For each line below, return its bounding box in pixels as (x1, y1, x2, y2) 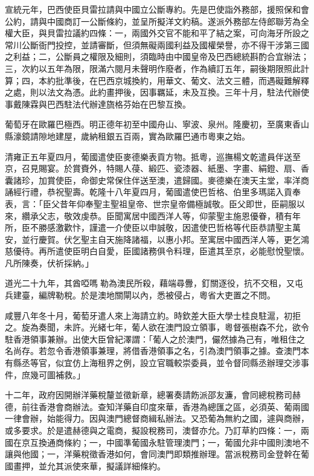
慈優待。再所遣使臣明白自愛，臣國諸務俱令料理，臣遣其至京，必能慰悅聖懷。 (5, 245, 309, 257)
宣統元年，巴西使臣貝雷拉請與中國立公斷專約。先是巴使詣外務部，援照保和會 (5, 3, 309, 15)
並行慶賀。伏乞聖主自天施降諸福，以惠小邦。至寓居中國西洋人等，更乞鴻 (21, 233, 309, 245)
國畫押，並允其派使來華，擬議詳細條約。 (5, 459, 165, 472)
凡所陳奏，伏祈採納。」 (5, 256, 94, 269)
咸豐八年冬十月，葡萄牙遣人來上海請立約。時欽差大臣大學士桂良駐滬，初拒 (5, 309, 301, 321)
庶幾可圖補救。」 (21, 368, 85, 381)
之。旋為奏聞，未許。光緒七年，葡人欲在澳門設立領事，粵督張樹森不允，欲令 (5, 321, 309, 333)
